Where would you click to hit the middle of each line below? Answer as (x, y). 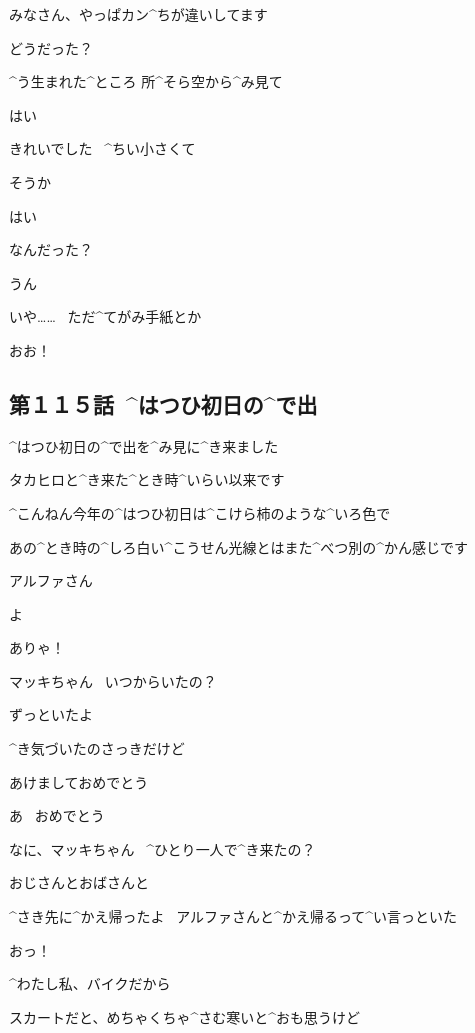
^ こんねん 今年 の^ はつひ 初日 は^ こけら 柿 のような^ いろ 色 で (200, 512)
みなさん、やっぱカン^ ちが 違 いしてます (138, 14)
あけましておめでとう (79, 781)
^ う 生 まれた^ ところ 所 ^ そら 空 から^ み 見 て (146, 81)
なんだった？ (51, 249)
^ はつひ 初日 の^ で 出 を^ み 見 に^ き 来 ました (144, 445)
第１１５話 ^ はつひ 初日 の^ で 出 (163, 403)
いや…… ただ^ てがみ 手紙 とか (105, 316)
